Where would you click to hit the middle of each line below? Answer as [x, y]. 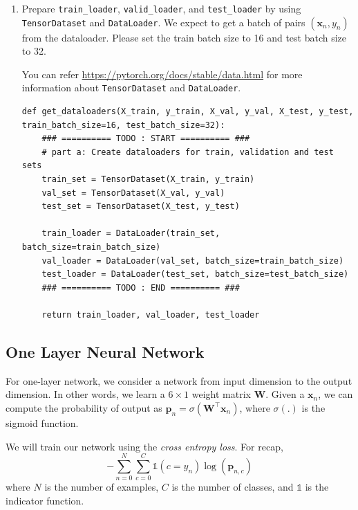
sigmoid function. [42, 422]
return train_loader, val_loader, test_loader [151, 315]
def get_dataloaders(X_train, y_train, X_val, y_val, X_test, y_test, [188, 112]
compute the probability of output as [84, 407]
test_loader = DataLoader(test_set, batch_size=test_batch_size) [195, 274]
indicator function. [45, 500]
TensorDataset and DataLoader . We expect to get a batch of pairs [163, 22]
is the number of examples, [102, 487]
